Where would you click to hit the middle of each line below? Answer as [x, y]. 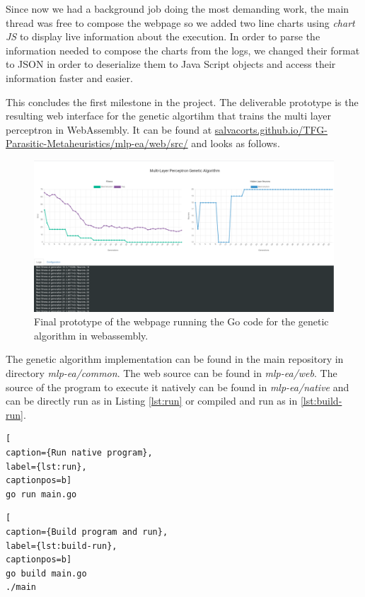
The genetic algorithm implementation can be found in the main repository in [175, 359]
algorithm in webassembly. [91, 335]
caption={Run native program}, [79, 452]
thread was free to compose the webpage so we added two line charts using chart [180, 22]
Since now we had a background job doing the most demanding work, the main [178, 8]
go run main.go [41, 494]
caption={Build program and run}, [87, 532]
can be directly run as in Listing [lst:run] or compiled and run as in [152, 401]
